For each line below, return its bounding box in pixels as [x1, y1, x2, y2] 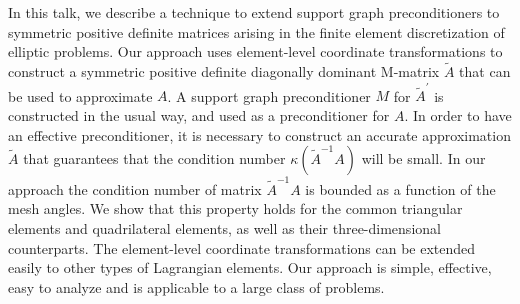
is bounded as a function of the [305, 178, 496, 199]
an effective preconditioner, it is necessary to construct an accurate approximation [8, 124, 511, 145]
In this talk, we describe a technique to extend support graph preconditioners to [8, 2, 500, 22]
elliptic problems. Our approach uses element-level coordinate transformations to [8, 41, 503, 62]
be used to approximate [8, 85, 153, 106]
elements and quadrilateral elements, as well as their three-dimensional [8, 218, 441, 238]
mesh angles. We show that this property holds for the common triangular [8, 198, 463, 219]
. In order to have [404, 104, 512, 125]
